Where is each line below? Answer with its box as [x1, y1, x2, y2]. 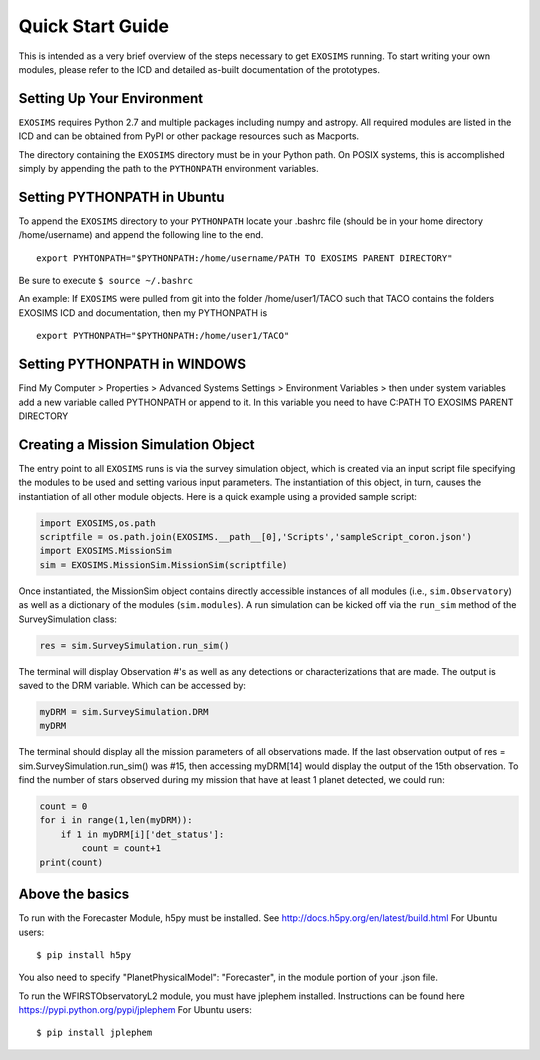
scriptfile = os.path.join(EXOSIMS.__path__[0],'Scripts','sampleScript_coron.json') [39, 531, 472, 543]
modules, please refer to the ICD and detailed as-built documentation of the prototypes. [18, 63, 380, 75]
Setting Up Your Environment [18, 90, 204, 107]
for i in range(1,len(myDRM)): [39, 815, 194, 826]
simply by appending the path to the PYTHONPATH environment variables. [18, 163, 319, 175]
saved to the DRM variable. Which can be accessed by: [18, 679, 247, 691]
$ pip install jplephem [36, 1027, 153, 1039]
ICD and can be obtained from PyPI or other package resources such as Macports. [18, 130, 360, 142]
